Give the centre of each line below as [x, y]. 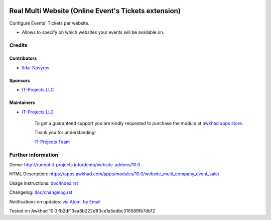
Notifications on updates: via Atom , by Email [55, 201]
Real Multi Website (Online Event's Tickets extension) [95, 11]
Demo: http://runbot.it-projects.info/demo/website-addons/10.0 [75, 164]
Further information [34, 155]
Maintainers [22, 102]
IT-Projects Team [52, 142]
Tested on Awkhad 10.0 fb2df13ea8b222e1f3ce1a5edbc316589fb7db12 [82, 210]
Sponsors [20, 80]
